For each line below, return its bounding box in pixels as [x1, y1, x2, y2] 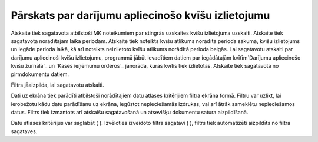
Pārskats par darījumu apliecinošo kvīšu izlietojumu [11, 9, 270, 22]
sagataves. [11, 127, 38, 135]
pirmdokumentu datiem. [11, 71, 69, 78]
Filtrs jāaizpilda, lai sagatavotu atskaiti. [11, 81, 104, 88]
